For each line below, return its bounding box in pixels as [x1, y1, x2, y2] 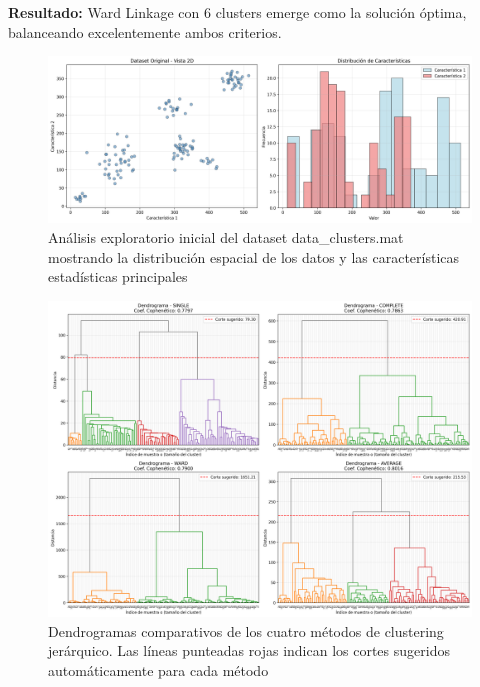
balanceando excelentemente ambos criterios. [8, 21, 282, 42]
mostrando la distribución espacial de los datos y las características [48, 246, 460, 267]
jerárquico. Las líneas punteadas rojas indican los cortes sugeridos [48, 640, 450, 661]
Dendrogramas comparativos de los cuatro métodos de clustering [48, 620, 444, 641]
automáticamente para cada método [48, 659, 269, 680]
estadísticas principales [48, 266, 188, 287]
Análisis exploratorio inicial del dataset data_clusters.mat [48, 227, 404, 248]
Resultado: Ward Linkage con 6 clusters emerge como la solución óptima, [8, 2, 467, 22]
